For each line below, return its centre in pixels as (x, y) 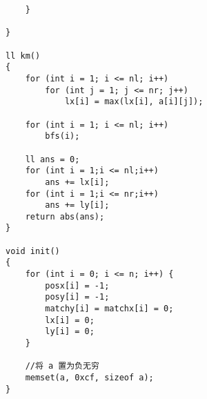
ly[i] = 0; (70, 332)
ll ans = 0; (52, 159)
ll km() (23, 56)
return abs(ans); (65, 216)
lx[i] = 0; (70, 320)
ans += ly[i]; (77, 205)
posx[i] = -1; (77, 285)
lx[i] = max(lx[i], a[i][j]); (134, 102)
